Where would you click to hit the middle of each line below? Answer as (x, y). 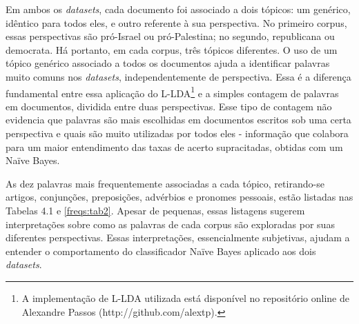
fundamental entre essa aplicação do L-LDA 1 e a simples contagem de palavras (172, 92)
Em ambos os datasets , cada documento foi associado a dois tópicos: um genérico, (178, 9)
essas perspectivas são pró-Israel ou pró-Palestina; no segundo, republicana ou (170, 36)
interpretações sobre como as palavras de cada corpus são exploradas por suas (170, 224)
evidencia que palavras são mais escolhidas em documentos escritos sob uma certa (178, 120)
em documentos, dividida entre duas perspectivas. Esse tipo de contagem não (169, 106)
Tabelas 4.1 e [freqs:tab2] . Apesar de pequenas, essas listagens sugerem (155, 210)
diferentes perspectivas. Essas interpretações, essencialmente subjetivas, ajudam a (178, 237)
